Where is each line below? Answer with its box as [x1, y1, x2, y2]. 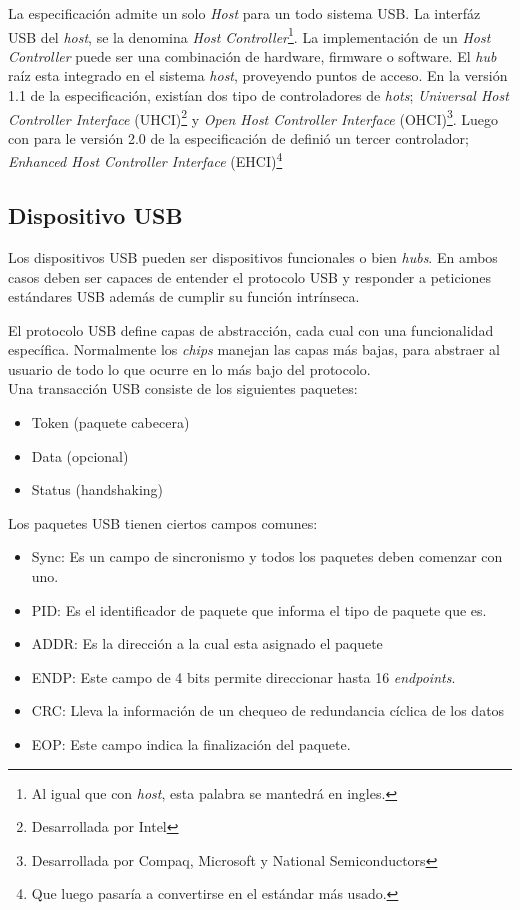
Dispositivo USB [8, 200, 183, 231]
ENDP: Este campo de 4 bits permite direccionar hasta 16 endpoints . [31, 666, 456, 687]
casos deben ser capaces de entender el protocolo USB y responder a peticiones [8, 266, 492, 287]
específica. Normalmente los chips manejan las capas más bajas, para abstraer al [8, 339, 500, 360]
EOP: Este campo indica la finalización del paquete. [31, 734, 351, 755]
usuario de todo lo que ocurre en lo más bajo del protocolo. [8, 358, 371, 379]
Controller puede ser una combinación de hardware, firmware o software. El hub [8, 45, 497, 66]
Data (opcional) [31, 445, 129, 466]
